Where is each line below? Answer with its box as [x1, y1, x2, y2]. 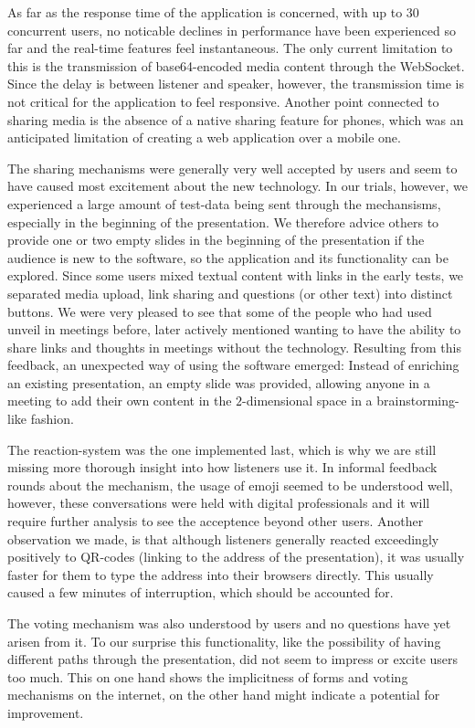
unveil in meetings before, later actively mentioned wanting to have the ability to [7, 320, 461, 339]
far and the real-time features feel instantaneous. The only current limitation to [7, 38, 453, 58]
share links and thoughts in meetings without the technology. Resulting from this [7, 337, 461, 356]
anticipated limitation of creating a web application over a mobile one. [7, 128, 401, 147]
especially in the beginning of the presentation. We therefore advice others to [7, 212, 439, 231]
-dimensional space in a [242, 391, 373, 410]
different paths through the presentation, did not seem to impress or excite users [7, 649, 459, 669]
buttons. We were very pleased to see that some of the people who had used [7, 301, 432, 321]
